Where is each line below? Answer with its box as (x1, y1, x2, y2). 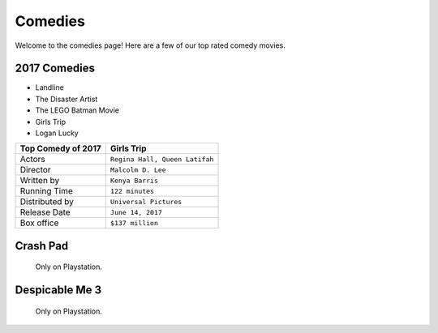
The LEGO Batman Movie (35, 105, 119, 115)
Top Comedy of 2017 (19, 143, 101, 154)
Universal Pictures (109, 197, 182, 206)
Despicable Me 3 (15, 284, 102, 297)
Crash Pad (15, 239, 69, 253)
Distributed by (19, 196, 75, 207)
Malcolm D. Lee (109, 165, 166, 174)
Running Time (19, 186, 73, 197)
